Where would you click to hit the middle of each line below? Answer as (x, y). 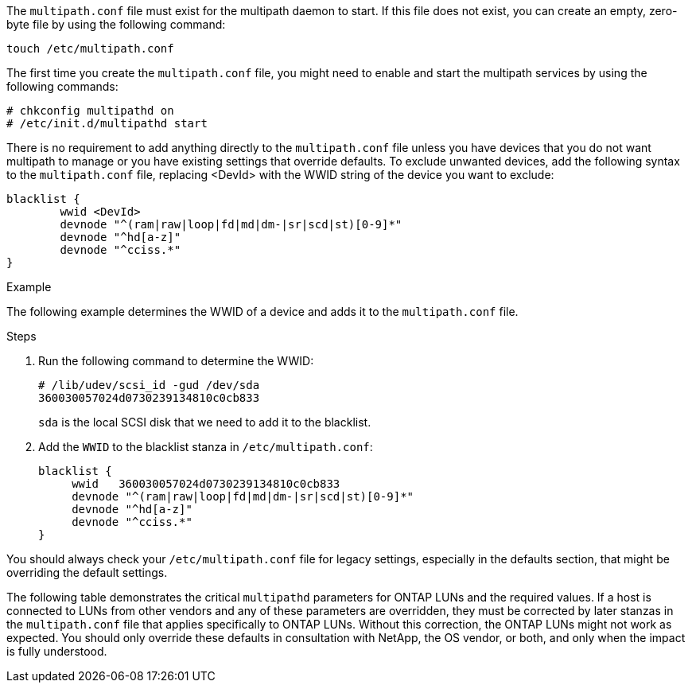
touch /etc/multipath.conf (90, 49)
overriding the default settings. (87, 572)
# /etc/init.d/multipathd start (107, 123)
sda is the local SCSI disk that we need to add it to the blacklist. (205, 422)
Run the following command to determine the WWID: (176, 361)
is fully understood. (57, 651)
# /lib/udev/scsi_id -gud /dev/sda (149, 385)
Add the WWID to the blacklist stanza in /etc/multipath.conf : (206, 447)
